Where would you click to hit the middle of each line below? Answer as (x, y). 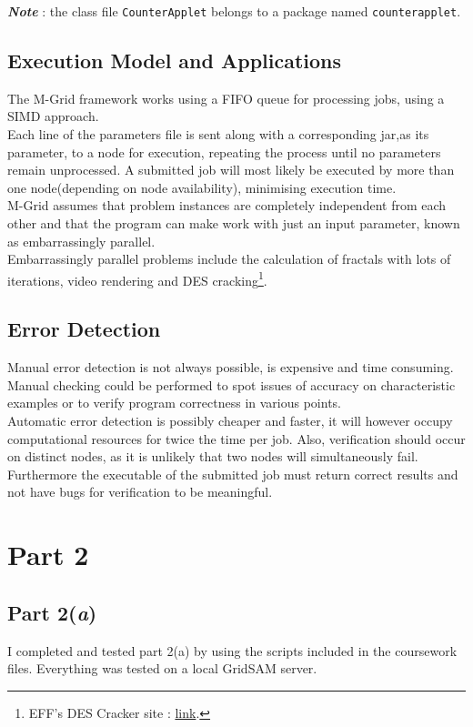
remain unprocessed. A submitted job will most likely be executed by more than (231, 170)
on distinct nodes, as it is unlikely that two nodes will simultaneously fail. (213, 456)
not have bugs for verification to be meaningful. (140, 492)
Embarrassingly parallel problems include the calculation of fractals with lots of (229, 259)
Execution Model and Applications (175, 61)
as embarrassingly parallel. (81, 241)
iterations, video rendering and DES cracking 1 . (137, 278)
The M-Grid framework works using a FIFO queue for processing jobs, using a (226, 98)
